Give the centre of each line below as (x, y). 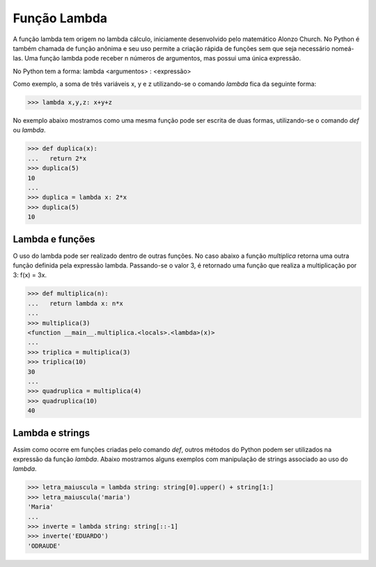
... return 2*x (57, 158)
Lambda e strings (52, 433)
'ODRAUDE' (44, 546)
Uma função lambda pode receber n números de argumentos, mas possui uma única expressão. (163, 59)
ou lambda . (29, 130)
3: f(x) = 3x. (30, 275)
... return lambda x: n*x (75, 303)
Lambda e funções (54, 239)
